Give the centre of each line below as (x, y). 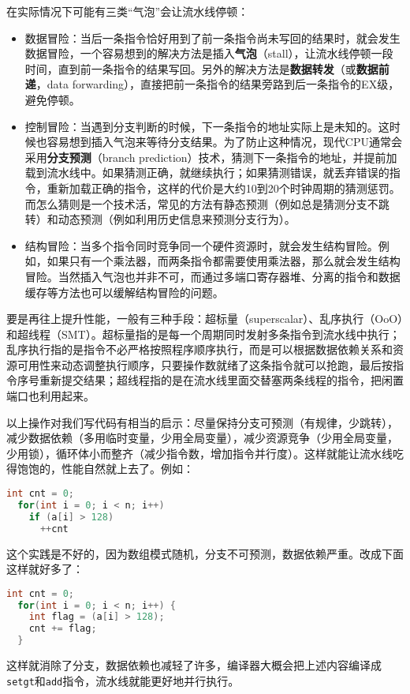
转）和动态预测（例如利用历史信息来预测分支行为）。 (160, 219)
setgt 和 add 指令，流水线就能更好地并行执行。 (123, 680)
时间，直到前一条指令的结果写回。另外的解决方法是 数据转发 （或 (190, 68)
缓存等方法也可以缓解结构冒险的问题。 (124, 292)
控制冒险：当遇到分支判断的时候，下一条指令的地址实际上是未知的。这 (207, 126)
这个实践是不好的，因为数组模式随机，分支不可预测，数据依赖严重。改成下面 (205, 553)
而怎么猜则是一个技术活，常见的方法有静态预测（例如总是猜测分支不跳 (207, 203)
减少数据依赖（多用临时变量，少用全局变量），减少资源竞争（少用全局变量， (202, 438)
